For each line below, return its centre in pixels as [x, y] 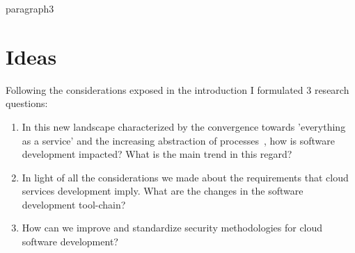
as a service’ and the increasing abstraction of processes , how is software [179, 140]
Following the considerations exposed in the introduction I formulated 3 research [177, 89]
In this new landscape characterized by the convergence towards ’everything [184, 126]
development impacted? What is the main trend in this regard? [157, 154]
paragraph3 [30, 8]
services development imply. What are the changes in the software [163, 191]
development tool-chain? [74, 204]
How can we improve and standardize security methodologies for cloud [172, 228]
